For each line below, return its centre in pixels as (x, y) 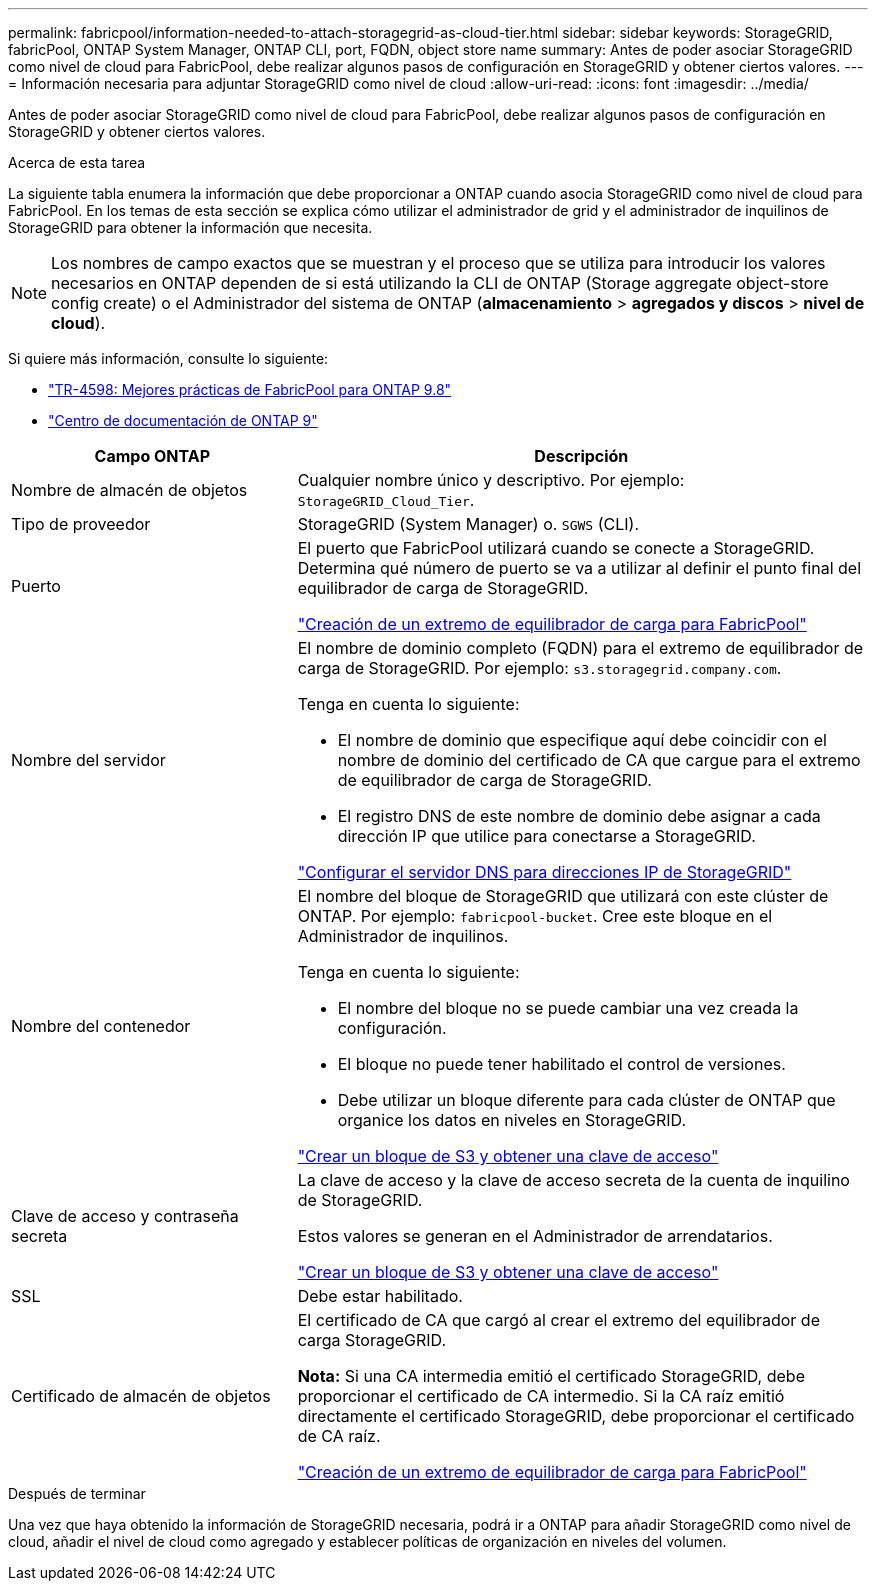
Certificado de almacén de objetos (141, 1396)
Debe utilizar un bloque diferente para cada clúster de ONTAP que (586, 1100)
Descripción (581, 456)
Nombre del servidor (88, 760)
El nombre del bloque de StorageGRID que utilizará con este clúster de (563, 896)
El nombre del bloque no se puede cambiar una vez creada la (568, 1008)
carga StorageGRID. (372, 1340)
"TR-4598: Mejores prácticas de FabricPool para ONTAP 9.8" (250, 389)
